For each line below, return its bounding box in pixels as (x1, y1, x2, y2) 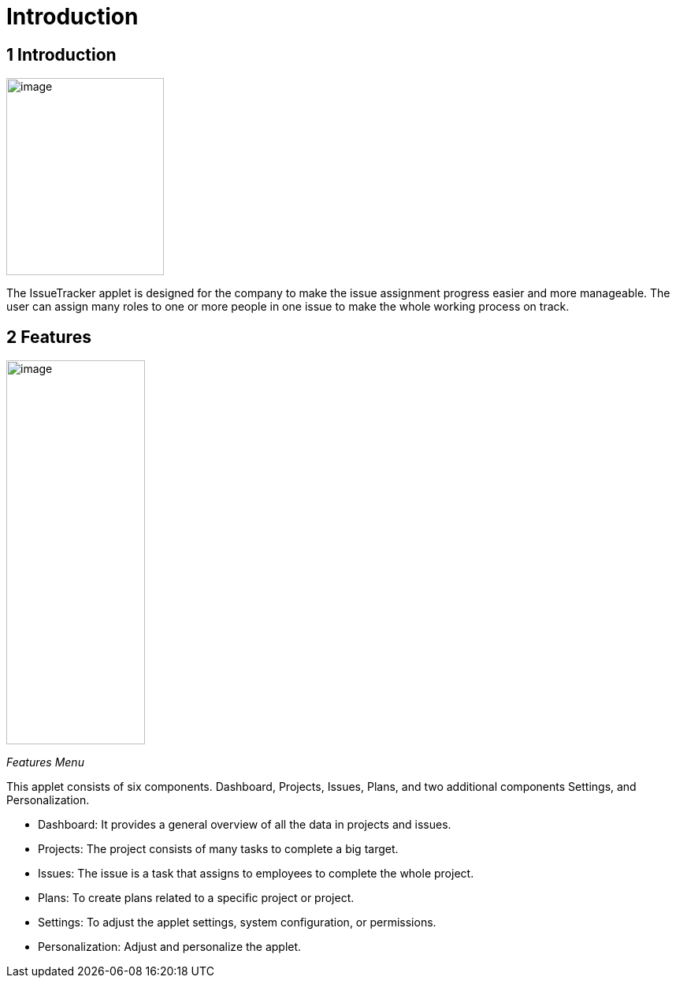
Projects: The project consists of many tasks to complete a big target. (38, 842, 399, 856)
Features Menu (6, 755, 84, 770)
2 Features (6, 326, 91, 347)
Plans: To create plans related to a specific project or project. (38, 891, 355, 905)
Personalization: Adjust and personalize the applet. (38, 940, 302, 954)
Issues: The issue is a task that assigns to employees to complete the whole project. (38, 867, 474, 881)
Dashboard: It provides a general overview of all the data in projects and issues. (38, 818, 451, 832)
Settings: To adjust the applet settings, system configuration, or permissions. (38, 915, 436, 930)
